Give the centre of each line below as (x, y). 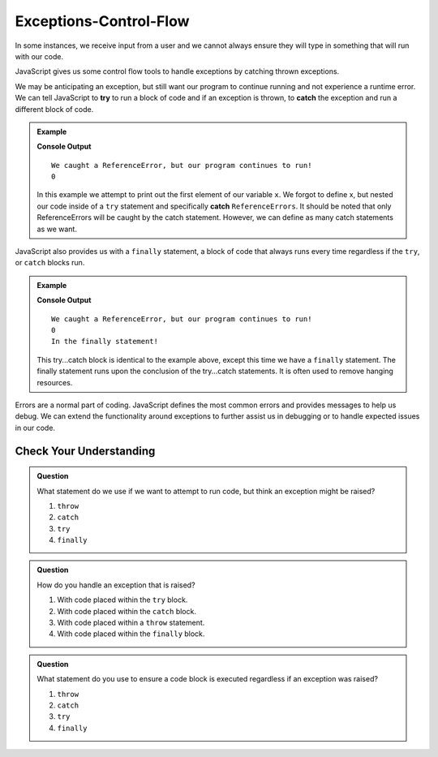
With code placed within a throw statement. (131, 623)
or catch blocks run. (50, 263)
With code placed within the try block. (122, 600)
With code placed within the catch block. (127, 611)
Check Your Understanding (85, 451)
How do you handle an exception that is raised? (116, 585)
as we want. (57, 229)
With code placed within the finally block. (131, 634)
